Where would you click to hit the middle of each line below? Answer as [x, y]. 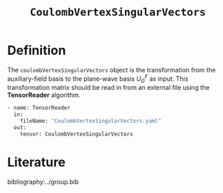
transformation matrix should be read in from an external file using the [109, 88]
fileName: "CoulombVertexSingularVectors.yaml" [90, 121]
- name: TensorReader [39, 108]
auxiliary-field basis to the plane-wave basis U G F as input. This [98, 79]
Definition [37, 51]
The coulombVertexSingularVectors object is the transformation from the [111, 69]
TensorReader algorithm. [44, 95]
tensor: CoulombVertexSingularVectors [76, 134]
